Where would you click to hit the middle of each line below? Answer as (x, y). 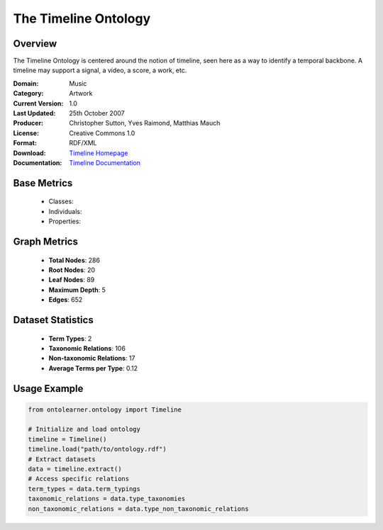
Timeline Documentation (105, 162)
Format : (25, 143)
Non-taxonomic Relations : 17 (92, 359)
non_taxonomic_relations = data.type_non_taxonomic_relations (138, 509)
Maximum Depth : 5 (77, 290)
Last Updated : (34, 113)
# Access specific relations (79, 479)
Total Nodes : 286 (74, 260)
